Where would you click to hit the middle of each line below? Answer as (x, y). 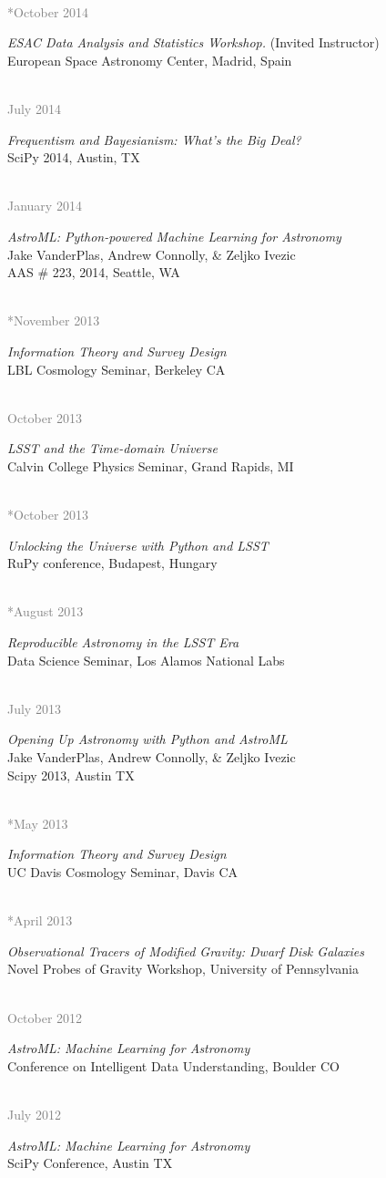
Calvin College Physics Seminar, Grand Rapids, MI (151, 465)
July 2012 (34, 1114)
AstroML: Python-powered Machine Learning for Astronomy (174, 236)
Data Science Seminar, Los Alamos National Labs (146, 660)
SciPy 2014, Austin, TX (74, 157)
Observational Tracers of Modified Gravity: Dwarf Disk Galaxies (186, 951)
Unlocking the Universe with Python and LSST (138, 545)
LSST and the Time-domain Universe (112, 448)
